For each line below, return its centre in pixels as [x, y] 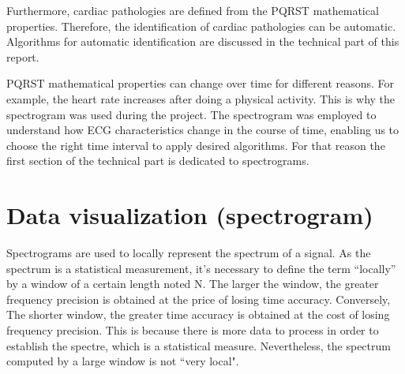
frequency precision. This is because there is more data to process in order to [193, 330]
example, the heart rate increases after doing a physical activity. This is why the [201, 98]
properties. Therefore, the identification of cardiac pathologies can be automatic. [201, 26]
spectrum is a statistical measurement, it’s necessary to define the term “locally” [201, 268]
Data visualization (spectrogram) [190, 215]
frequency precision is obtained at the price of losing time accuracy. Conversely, [199, 299]
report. [23, 56]
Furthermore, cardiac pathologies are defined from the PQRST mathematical [193, 10]
